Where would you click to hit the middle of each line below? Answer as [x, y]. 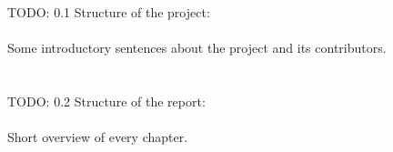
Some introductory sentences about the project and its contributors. [197, 48]
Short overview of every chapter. [98, 137]
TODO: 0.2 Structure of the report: [106, 101]
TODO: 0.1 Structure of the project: [109, 12]
